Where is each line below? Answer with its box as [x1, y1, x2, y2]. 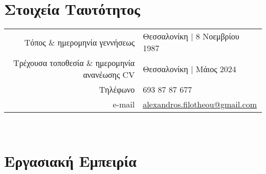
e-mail [113, 98, 135, 111]
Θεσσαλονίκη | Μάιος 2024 [143, 62, 236, 75]
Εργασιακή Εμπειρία [4, 150, 137, 171]
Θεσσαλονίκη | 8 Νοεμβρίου [143, 30, 239, 42]
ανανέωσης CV [83, 69, 135, 81]
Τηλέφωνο [99, 83, 135, 96]
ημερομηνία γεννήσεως [57, 36, 135, 48]
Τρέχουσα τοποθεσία [13, 57, 84, 69]
